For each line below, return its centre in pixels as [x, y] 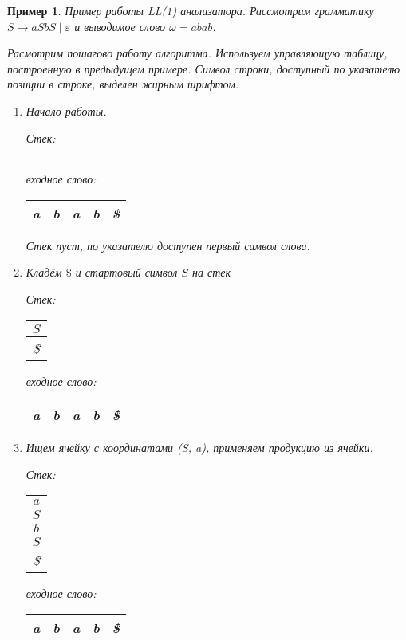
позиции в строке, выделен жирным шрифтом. [123, 84]
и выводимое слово [120, 26]
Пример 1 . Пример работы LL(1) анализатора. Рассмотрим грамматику [191, 10]
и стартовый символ [126, 272]
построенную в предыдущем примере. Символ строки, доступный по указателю [204, 68]
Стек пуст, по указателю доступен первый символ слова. [168, 245]
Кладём [44, 272]
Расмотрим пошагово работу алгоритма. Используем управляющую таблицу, [197, 53]
